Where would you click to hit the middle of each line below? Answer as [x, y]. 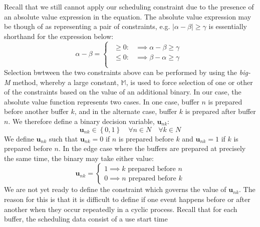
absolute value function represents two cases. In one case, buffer [102, 101]
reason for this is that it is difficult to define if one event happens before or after [127, 199]
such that [63, 138]
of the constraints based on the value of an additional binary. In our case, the [123, 92]
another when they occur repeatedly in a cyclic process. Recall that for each [121, 209]
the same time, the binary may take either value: [79, 158]
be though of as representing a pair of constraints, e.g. [87, 26]
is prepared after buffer [220, 111]
